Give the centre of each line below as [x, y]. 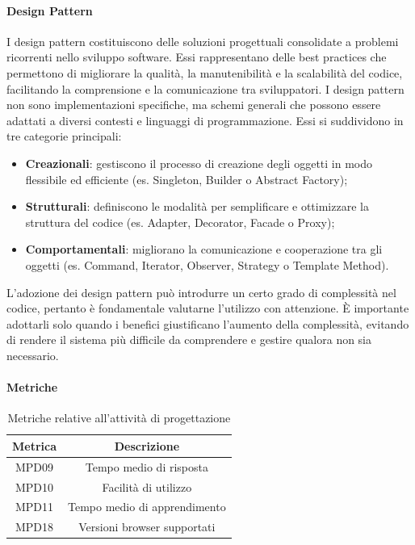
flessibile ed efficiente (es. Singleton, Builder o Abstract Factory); [187, 179]
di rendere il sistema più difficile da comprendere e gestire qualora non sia [189, 340]
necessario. [33, 355]
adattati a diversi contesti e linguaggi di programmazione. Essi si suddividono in [205, 120]
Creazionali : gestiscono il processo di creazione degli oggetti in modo [199, 163]
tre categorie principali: [64, 136]
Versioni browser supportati [147, 527]
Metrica [35, 445]
